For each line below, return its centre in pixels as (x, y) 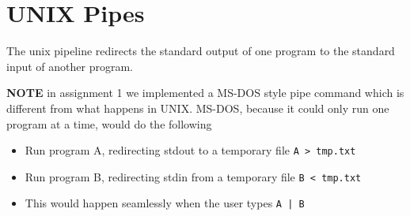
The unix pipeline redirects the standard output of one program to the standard (201, 51)
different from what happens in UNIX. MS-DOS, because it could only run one (198, 108)
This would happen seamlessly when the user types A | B (165, 203)
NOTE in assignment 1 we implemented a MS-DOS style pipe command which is (205, 93)
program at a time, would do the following (109, 123)
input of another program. (70, 66)
